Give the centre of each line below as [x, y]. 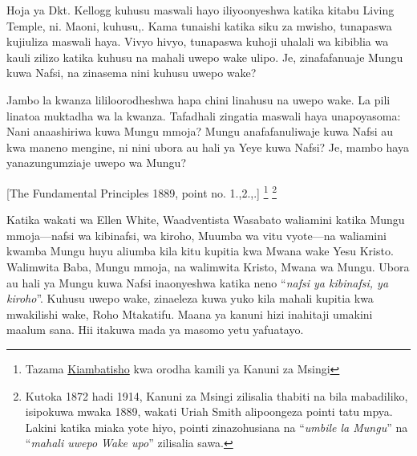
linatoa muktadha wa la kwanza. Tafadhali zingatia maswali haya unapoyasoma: [204, 115]
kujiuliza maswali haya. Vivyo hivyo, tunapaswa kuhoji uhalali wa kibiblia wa [198, 41]
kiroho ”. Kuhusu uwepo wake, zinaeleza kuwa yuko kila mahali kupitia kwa [190, 298]
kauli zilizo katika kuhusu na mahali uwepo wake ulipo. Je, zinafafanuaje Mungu [205, 57]
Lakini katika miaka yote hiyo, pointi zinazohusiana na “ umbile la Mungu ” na [217, 427]
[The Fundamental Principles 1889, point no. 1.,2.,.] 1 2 [142, 191]
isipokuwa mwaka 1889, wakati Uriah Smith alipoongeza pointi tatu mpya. [209, 411]
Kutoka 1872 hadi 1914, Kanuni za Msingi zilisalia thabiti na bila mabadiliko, [217, 395]
